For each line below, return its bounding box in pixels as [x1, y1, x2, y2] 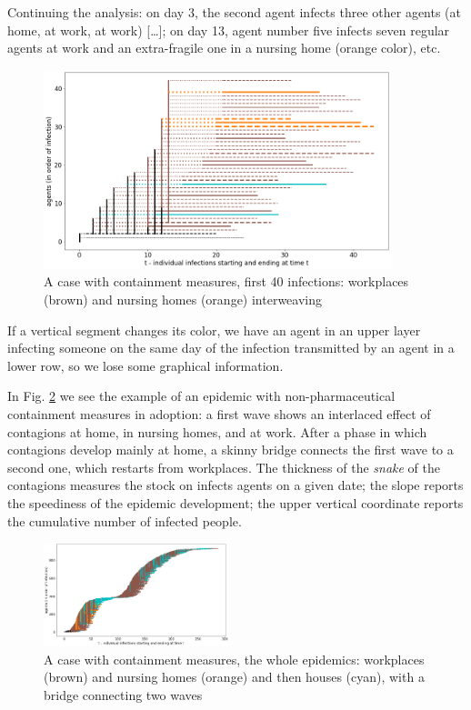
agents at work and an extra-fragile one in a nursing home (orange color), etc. [7, 38, 441, 57]
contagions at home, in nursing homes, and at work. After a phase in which [7, 422, 427, 441]
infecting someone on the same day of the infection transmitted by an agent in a [7, 338, 455, 357]
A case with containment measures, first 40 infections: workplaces [44, 272, 409, 291]
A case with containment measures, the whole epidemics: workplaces [44, 649, 425, 668]
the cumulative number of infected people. [7, 511, 242, 530]
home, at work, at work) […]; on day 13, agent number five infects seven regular [7, 20, 450, 39]
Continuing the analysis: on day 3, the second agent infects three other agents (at [7, 3, 461, 21]
